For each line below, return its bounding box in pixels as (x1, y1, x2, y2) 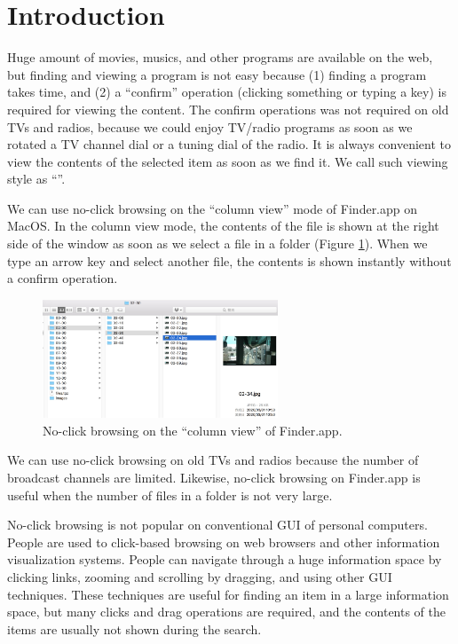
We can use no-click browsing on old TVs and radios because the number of (7, 451, 419, 469)
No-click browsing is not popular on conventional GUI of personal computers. (7, 515, 428, 534)
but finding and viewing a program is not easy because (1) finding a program (7, 65, 427, 83)
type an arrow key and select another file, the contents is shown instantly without (7, 251, 452, 270)
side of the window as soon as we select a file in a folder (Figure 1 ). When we (7, 234, 428, 253)
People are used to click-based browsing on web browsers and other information (7, 532, 440, 551)
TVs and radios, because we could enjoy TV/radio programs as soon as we (7, 117, 413, 136)
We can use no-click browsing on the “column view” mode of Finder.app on (7, 199, 418, 217)
